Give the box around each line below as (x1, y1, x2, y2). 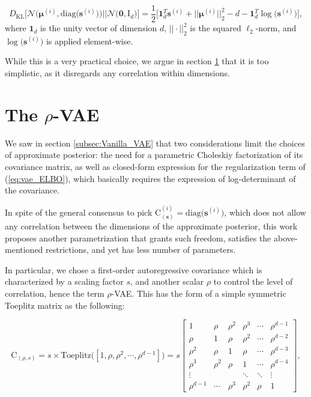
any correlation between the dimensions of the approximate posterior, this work (5, 219, 298, 232)
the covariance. (5, 184, 60, 196)
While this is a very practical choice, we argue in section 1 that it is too (5, 55, 269, 67)
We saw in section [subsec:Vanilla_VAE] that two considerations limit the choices (5, 136, 305, 149)
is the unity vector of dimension (40, 22, 157, 34)
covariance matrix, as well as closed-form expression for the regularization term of (5, 160, 306, 172)
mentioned (5, 243, 43, 256)
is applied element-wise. (46, 34, 133, 47)
